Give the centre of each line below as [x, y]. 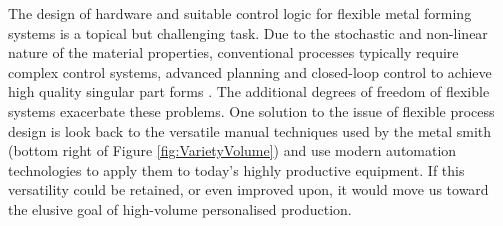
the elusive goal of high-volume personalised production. [180, 208]
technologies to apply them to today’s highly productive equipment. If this [236, 169]
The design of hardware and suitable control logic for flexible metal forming [240, 13]
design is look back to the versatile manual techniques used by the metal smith [250, 130]
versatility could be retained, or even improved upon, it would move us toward [248, 189]
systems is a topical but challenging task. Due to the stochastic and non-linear [248, 32]
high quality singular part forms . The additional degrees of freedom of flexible [249, 91]
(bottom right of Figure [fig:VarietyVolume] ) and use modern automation [232, 150]
